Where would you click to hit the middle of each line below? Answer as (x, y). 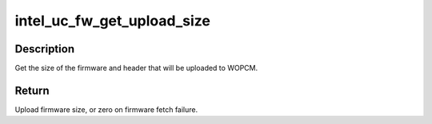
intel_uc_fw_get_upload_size (113, 21)
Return (32, 90)
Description (45, 49)
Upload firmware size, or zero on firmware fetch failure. (106, 109)
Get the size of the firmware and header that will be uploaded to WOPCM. (136, 68)
